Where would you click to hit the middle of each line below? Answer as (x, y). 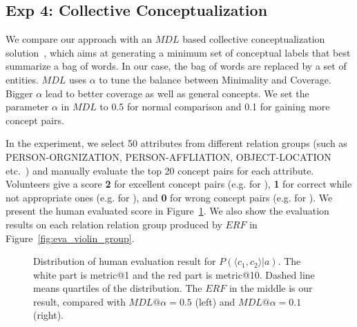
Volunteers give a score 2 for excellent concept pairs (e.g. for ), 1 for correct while (179, 184)
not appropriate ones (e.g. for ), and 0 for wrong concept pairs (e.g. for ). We (169, 197)
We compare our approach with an (79, 39)
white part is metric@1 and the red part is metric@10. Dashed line (174, 274)
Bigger (19, 93)
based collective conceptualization (254, 39)
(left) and (215, 301)
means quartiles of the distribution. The (118, 288)
